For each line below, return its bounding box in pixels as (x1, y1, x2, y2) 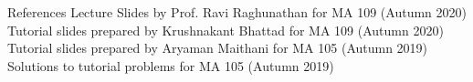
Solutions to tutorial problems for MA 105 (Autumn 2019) (7, 56, 334, 75)
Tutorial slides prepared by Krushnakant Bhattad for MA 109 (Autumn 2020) (7, 20, 444, 39)
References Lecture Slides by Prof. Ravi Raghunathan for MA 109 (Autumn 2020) (7, 3, 467, 21)
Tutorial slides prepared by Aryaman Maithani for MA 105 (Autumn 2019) (7, 38, 428, 57)
